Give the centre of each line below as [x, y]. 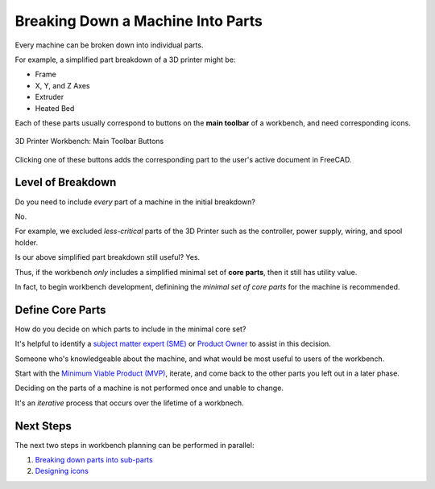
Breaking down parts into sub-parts [94, 460]
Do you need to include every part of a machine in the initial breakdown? [135, 202]
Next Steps [43, 426]
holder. [27, 242]
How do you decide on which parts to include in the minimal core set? [130, 329]
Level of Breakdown [66, 182]
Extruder [50, 97]
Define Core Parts [60, 310]
